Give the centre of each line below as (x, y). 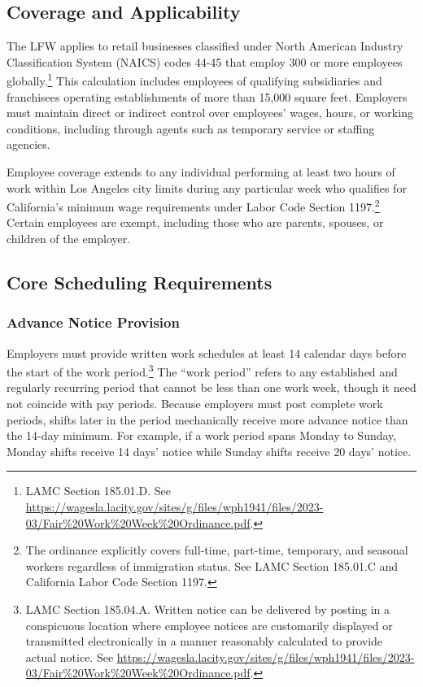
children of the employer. (69, 239)
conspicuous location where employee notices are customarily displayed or (209, 625)
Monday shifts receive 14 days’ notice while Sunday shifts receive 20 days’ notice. (209, 451)
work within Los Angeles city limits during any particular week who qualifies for (207, 187)
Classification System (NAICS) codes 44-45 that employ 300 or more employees (205, 61)
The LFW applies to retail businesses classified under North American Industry (205, 46)
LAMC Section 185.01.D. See (98, 491)
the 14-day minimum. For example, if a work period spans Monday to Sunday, (202, 435)
